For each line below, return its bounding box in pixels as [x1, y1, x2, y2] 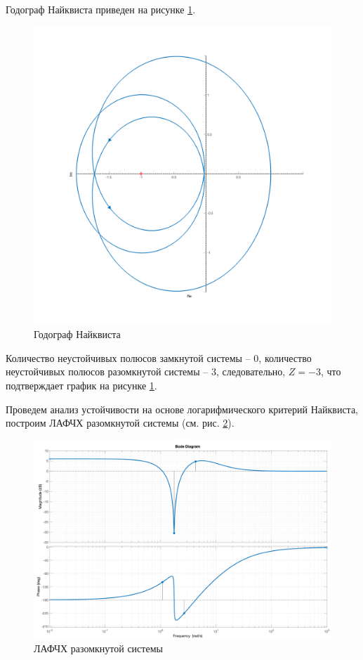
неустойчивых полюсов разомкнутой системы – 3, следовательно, [6, 364, 286, 379]
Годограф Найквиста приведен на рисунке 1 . [6, 2, 196, 16]
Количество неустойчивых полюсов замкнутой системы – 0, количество [6, 350, 312, 365]
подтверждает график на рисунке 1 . [6, 377, 157, 392]
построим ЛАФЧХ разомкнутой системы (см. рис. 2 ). [6, 415, 235, 430]
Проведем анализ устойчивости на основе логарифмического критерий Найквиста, [6, 401, 359, 416]
